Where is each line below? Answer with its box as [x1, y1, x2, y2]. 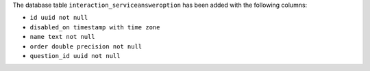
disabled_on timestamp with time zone [29, 23, 160, 31]
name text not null [29, 33, 95, 41]
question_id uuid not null [29, 52, 121, 59]
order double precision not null [29, 42, 143, 51]
